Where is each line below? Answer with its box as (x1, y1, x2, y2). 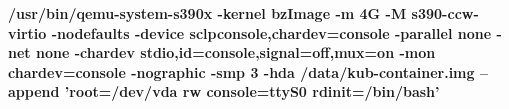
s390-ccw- (411, 3, 479, 23)
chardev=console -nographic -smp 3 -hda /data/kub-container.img (8, 61, 475, 82)
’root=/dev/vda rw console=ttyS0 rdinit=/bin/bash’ (64, 81, 440, 102)
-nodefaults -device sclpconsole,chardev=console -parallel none (51, 22, 492, 43)
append (8, 81, 60, 102)
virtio (8, 22, 47, 43)
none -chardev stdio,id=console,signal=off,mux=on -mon (35, 42, 436, 63)
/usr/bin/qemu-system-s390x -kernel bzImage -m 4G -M (8, 3, 407, 23)
